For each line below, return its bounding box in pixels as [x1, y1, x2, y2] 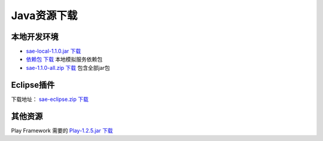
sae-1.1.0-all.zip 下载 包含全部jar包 [26, 64, 110, 71]
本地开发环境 [11, 32, 59, 42]
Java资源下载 [11, 9, 78, 22]
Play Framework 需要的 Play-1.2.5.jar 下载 [11, 127, 113, 134]
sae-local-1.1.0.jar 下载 [26, 48, 81, 55]
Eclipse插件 [11, 79, 55, 90]
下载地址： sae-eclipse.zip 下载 [11, 96, 89, 103]
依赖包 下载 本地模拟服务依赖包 [26, 56, 103, 63]
